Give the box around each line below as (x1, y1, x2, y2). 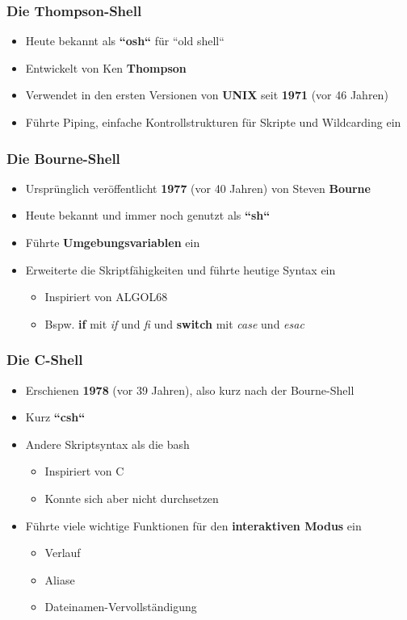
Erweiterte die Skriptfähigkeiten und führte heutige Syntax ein (25, 261, 336, 278)
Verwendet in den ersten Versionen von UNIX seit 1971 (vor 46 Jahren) (25, 86, 388, 103)
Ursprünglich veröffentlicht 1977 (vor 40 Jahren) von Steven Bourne (25, 179, 371, 196)
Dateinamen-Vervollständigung (44, 598, 197, 615)
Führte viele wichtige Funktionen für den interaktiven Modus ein (25, 517, 362, 534)
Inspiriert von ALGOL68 (44, 288, 168, 305)
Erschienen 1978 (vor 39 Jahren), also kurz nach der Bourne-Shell (25, 381, 355, 398)
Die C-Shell (6, 350, 83, 370)
